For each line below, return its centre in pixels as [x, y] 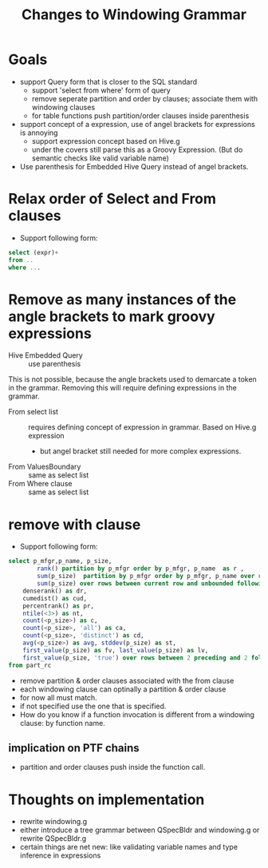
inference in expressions [60, 855]
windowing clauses [63, 107]
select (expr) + [33, 252]
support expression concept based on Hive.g [106, 141]
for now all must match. [58, 697]
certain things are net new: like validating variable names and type [128, 847]
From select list [33, 412]
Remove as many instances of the [122, 299]
